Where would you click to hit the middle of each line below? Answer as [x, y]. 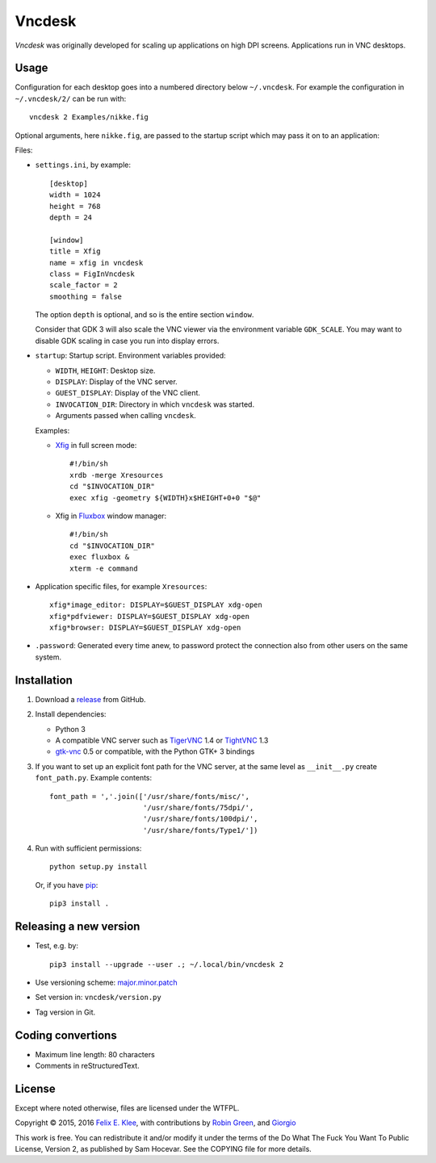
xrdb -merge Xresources [117, 475]
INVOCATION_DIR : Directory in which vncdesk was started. [155, 404]
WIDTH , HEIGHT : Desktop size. [105, 370]
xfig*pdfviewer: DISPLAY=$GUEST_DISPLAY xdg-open [150, 616]
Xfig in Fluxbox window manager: [111, 516]
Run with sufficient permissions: [88, 848]
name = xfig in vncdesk [96, 263]
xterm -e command [104, 568]
